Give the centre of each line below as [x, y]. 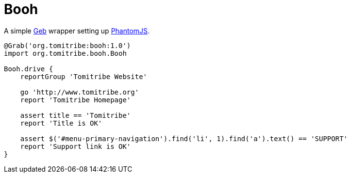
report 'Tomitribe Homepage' [75, 100]
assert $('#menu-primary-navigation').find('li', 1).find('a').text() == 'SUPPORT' [184, 138]
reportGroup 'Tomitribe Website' [84, 76]
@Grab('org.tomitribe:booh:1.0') [67, 45]
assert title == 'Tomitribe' [75, 115]
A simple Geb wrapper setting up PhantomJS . [77, 31]
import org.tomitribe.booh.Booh [65, 53]
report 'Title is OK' [61, 123]
